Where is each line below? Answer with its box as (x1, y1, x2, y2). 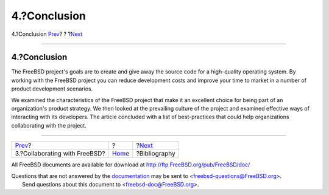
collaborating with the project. (11, 121, 87, 129)
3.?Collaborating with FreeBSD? (15, 149, 105, 158)
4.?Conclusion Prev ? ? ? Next (11, 30, 83, 38)
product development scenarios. (11, 85, 93, 92)
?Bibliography (136, 149, 176, 158)
